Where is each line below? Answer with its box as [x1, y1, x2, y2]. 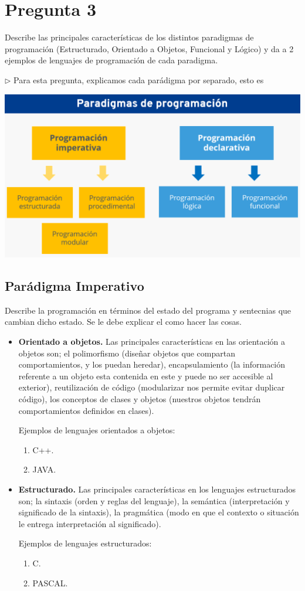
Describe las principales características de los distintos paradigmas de [5, 31, 254, 43]
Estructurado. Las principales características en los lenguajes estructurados [18, 483, 296, 495]
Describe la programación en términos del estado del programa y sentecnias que [5, 304, 292, 316]
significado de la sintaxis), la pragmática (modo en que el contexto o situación [18, 506, 299, 518]
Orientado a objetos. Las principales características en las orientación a [18, 335, 286, 348]
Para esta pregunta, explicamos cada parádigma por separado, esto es [13, 73, 264, 86]
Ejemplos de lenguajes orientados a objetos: [18, 424, 175, 436]
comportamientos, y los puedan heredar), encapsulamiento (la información [18, 358, 286, 371]
